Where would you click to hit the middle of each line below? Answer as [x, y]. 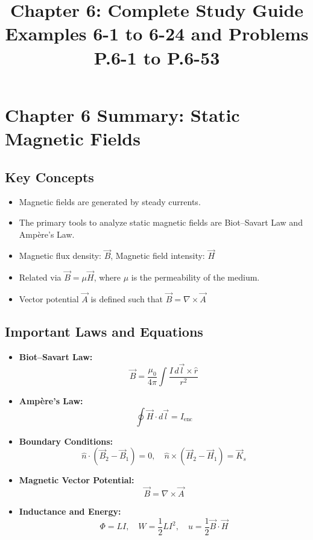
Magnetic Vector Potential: [77, 480]
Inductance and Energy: [70, 511]
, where [107, 277]
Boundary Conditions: [66, 441]
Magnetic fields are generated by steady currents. [110, 202]
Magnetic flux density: [60, 256]
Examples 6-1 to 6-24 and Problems [157, 33]
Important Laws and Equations [104, 331]
